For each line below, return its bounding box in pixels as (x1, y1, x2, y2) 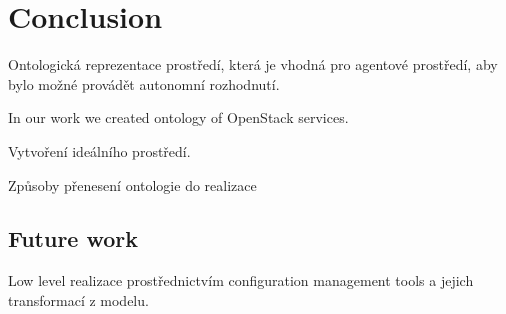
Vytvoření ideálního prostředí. (8, 140, 191, 161)
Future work (8, 223, 139, 254)
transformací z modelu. (8, 289, 149, 310)
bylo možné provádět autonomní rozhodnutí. (8, 73, 280, 94)
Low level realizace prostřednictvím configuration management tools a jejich (8, 270, 474, 291)
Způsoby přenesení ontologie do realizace (8, 174, 257, 195)
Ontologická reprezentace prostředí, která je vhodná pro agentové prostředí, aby (8, 54, 498, 75)
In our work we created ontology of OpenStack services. (8, 107, 349, 128)
